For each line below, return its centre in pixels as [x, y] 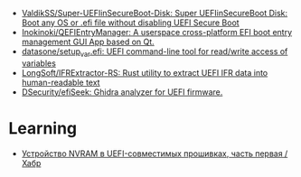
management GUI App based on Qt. [88, 42]
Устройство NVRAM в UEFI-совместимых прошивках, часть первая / [155, 154]
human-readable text [61, 82]
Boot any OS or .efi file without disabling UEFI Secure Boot [131, 23]
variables [38, 63]
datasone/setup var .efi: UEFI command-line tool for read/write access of [155, 52]
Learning [43, 128]
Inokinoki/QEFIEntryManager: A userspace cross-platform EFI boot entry [157, 32]
